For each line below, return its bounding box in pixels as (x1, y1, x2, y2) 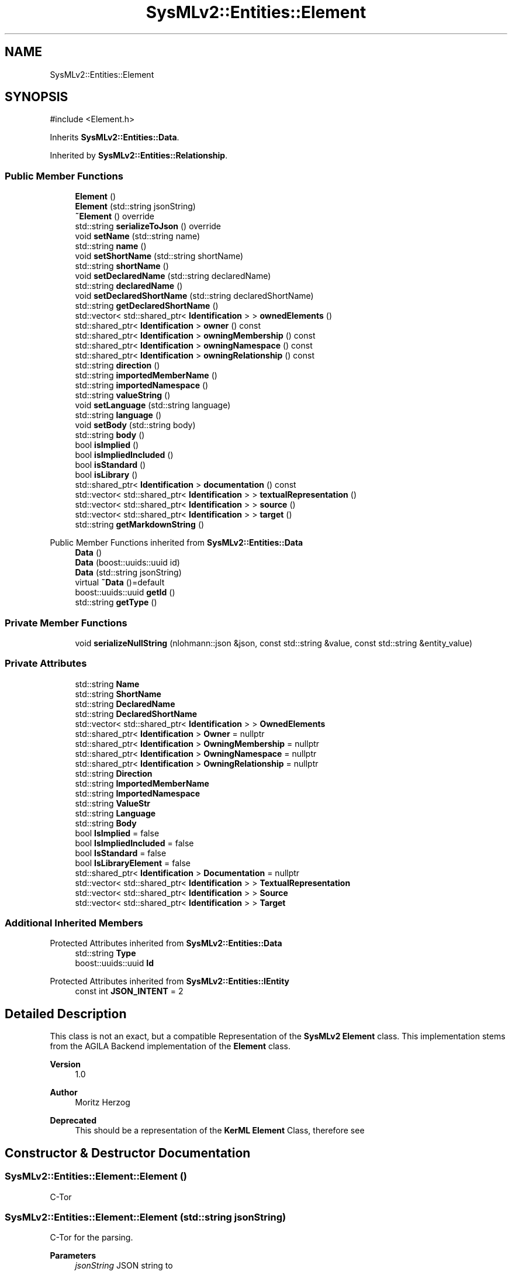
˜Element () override (75, 211, 155, 222)
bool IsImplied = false (75, 828, 160, 838)
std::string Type (75, 948, 136, 959)
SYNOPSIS (5, 89, 68, 105)
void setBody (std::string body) (75, 420, 196, 430)
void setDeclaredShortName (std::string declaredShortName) (75, 291, 314, 301)
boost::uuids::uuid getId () (75, 587, 175, 598)
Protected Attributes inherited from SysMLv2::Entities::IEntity (50, 976, 289, 987)
